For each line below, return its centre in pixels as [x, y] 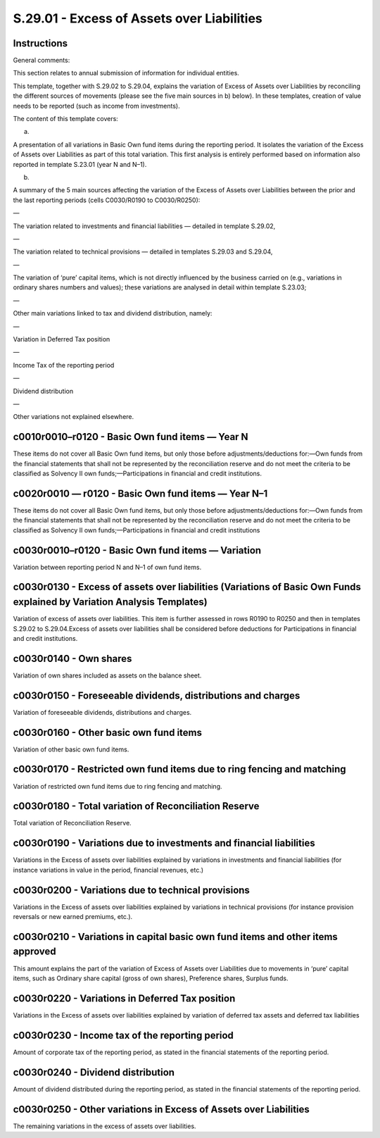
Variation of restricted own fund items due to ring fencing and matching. [118, 786]
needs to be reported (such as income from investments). [96, 106]
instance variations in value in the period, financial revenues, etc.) [108, 870]
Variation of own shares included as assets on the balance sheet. [107, 675]
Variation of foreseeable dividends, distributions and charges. [102, 712]
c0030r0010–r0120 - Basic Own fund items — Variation [137, 550]
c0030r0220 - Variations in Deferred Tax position [124, 998]
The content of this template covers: [66, 119]
